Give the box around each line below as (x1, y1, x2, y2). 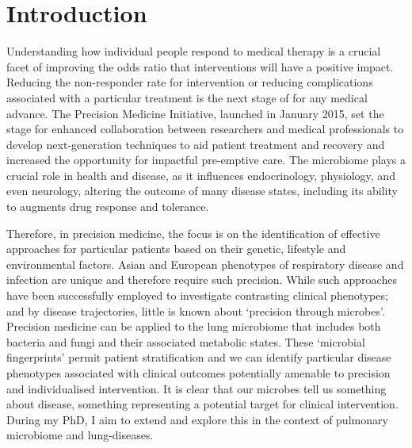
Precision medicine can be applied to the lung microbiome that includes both (6, 318, 381, 335)
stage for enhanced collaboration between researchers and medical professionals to (6, 121, 404, 137)
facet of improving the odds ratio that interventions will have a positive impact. (6, 58, 394, 75)
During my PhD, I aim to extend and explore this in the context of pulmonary (6, 411, 388, 427)
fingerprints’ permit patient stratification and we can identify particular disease (6, 349, 391, 366)
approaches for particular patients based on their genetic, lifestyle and (6, 240, 346, 257)
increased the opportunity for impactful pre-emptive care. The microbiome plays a (6, 151, 406, 168)
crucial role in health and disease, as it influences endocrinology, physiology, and (6, 167, 395, 183)
